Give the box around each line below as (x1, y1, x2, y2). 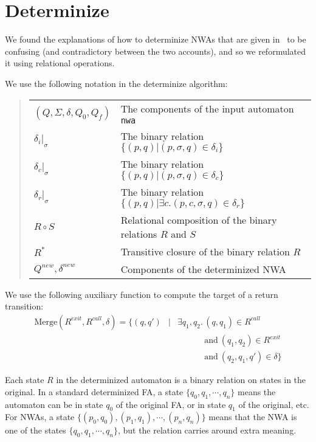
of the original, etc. (238, 398, 309, 410)
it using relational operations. (5, 57, 115, 69)
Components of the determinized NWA (120, 261, 286, 276)
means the (238, 385, 276, 398)
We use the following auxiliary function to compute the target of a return (5, 288, 278, 300)
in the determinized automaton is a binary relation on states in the (56, 373, 306, 386)
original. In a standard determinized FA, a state (5, 385, 184, 398)
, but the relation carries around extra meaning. (117, 424, 297, 437)
